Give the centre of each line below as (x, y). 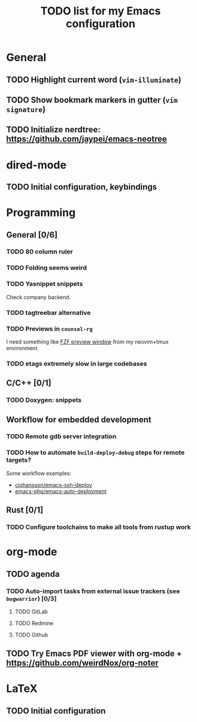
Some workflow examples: (39, 473)
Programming (41, 213)
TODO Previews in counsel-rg (49, 329)
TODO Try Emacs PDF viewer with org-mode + (94, 654)
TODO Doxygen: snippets (44, 400)
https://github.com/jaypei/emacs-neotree (87, 139)
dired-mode (37, 165)
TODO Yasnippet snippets (45, 284)
